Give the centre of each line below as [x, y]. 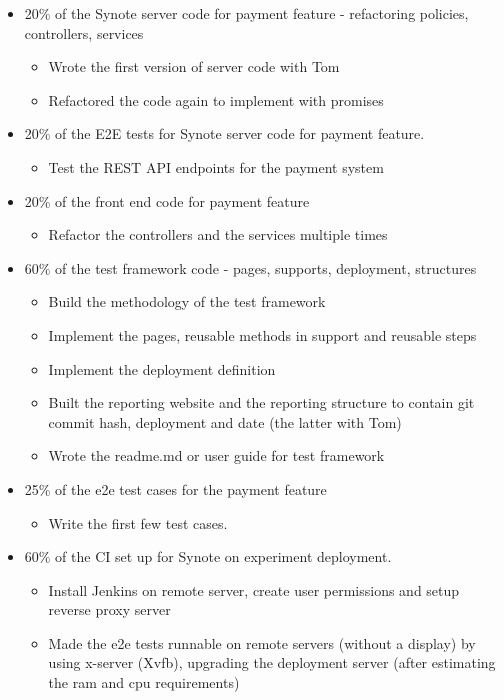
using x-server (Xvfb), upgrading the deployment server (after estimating [272, 662]
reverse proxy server [109, 609]
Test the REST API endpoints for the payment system [216, 166]
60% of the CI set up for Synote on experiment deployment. [208, 556]
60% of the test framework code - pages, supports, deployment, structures [250, 267]
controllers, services [84, 32]
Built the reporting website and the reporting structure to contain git [261, 402]
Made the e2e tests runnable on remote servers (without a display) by [262, 642]
